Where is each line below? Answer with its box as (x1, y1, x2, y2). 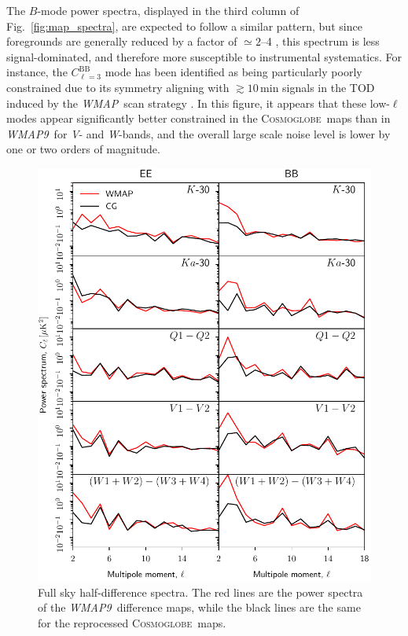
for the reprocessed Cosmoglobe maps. (38, 614, 226, 630)
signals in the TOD (282, 79, 375, 95)
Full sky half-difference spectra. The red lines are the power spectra (38, 583, 363, 600)
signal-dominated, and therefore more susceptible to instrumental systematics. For (6, 48, 402, 64)
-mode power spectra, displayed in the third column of (37, 2, 300, 18)
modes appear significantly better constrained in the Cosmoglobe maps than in (6, 110, 391, 127)
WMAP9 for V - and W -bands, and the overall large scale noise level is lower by (6, 125, 391, 142)
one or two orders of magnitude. (6, 141, 160, 157)
